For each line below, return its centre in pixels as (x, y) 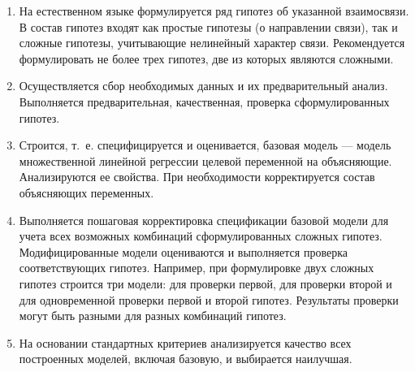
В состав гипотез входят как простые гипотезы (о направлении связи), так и (208, 26)
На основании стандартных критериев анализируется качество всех (185, 342)
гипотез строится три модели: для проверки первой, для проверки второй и (205, 283)
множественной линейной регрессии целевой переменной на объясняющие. (205, 160)
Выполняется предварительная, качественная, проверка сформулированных (204, 101)
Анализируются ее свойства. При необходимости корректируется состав (197, 177)
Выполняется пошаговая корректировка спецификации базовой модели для (204, 220)
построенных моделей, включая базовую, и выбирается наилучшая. (186, 359)
